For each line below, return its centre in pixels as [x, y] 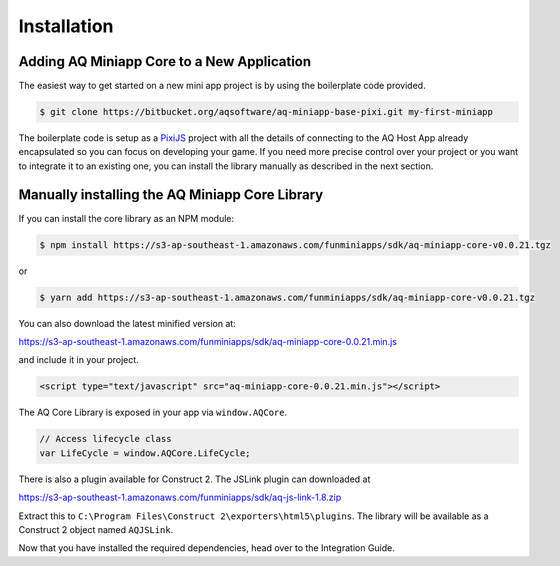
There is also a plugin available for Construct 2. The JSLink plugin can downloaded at [194, 479]
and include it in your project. [78, 360]
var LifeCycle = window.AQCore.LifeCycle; [145, 453]
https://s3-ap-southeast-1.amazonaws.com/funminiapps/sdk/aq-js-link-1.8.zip [180, 497]
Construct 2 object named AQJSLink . [96, 529]
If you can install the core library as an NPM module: [126, 218]
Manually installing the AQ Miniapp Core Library [171, 194]
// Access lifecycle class [105, 439]
